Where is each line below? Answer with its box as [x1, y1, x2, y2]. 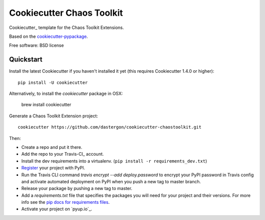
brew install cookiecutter [21, 102, 71, 108]
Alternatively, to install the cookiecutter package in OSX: [9, 91, 123, 97]
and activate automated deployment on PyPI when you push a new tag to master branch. [21, 178, 201, 184]
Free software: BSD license [9, 42, 64, 49]
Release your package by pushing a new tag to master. [21, 186, 132, 192]
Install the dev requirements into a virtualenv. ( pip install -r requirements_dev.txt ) [21, 158, 207, 164]
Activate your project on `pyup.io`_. [21, 206, 93, 212]
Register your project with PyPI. [21, 165, 85, 171]
